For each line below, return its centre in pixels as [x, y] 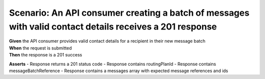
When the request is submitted [40, 48]
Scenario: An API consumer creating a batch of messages [129, 13]
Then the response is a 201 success [46, 55]
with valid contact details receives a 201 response [113, 26]
